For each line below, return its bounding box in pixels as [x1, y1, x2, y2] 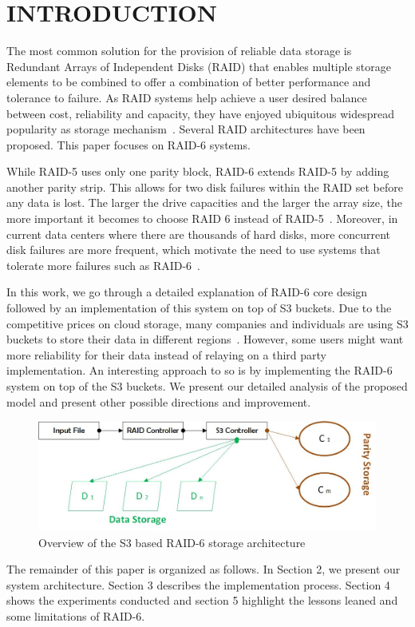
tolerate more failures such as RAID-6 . [6, 256, 200, 273]
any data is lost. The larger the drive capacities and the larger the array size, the [6, 194, 402, 211]
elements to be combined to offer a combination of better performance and [6, 73, 371, 90]
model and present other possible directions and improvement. [6, 393, 311, 410]
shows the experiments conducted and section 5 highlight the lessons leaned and [6, 592, 398, 609]
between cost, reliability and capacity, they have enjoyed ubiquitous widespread [6, 105, 395, 121]
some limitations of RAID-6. [6, 607, 145, 624]
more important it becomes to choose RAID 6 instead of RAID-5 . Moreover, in [6, 210, 398, 227]
